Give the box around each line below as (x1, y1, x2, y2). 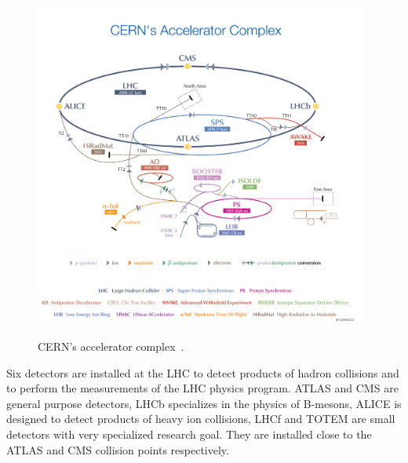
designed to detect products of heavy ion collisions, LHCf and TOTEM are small (6, 410, 395, 427)
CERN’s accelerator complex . (38, 337, 184, 354)
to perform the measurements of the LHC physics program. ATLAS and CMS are (6, 380, 399, 396)
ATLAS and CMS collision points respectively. (6, 441, 229, 458)
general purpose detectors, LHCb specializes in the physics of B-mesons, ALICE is (6, 395, 402, 411)
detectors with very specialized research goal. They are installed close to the (6, 425, 372, 442)
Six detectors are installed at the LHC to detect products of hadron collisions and (6, 364, 399, 381)
